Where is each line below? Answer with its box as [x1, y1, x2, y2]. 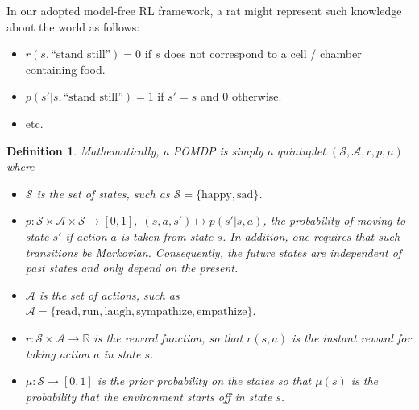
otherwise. [231, 88, 282, 105]
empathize [197, 306, 247, 318]
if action [65, 227, 107, 244]
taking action [25, 345, 90, 362]
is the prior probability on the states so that [97, 372, 312, 389]
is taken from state [120, 227, 214, 244]
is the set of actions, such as [39, 286, 180, 303]
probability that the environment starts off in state [25, 387, 272, 404]
